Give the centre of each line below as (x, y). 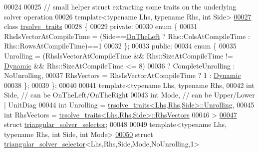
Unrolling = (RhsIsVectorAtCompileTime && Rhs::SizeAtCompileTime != (119, 55)
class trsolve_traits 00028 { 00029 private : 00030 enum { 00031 (101, 26)
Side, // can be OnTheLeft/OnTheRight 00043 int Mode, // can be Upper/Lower (129, 95)
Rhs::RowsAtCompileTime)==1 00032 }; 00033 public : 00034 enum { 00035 (120, 46)
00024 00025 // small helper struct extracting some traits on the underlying (120, 6)
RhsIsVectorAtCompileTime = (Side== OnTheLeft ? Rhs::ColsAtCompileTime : (127, 36)
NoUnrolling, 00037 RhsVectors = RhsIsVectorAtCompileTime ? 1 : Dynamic (123, 75)
